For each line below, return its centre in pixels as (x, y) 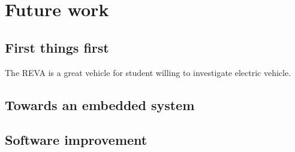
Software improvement (76, 140)
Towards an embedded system (100, 104)
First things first (57, 47)
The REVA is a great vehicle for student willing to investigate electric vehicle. (148, 72)
